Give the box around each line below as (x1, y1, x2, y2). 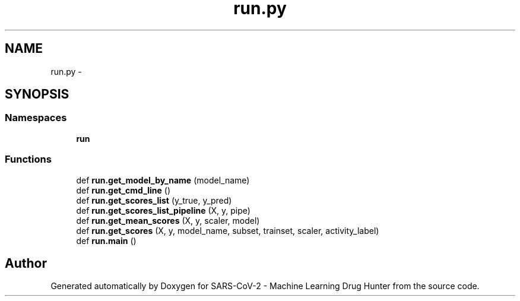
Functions (5, 153, 52, 166)
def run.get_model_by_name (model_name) (76, 175, 250, 185)
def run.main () (76, 235, 137, 246)
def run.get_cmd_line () (76, 185, 171, 195)
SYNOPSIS (5, 87, 69, 102)
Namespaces (5, 112, 67, 124)
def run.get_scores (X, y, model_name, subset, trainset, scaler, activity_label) (76, 225, 379, 236)
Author (5, 255, 47, 271)
